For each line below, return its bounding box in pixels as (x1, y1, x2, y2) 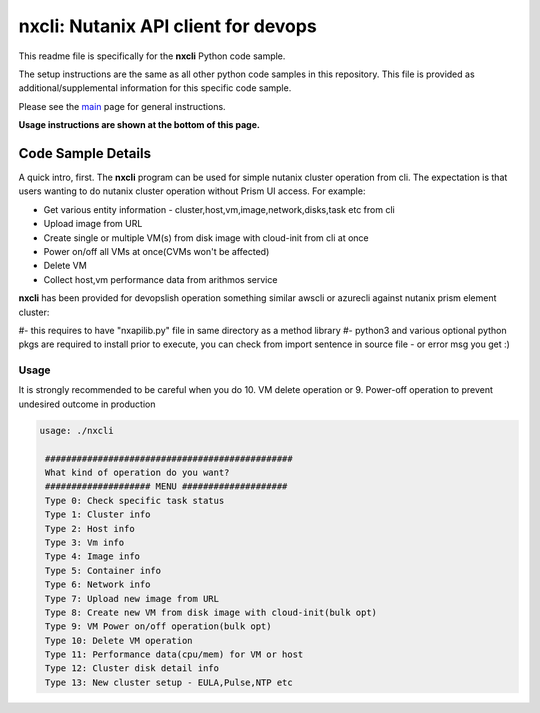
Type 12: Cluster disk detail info (45, 663, 220, 674)
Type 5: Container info (45, 565, 162, 576)
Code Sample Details (18, 145, 152, 162)
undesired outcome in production (18, 398, 156, 410)
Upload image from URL (43, 218, 143, 230)
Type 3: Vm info (45, 536, 125, 548)
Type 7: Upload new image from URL (45, 593, 220, 604)
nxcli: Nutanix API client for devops (18, 15, 317, 37)
